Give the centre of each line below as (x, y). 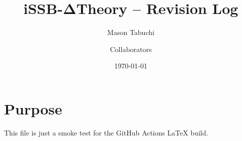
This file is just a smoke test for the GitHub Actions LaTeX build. (106, 132)
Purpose (33, 108)
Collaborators (131, 49)
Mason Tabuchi (131, 32)
